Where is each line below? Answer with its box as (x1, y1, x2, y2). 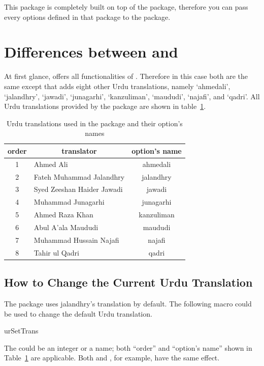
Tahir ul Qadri (34, 247, 79, 258)
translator (61, 145, 97, 156)
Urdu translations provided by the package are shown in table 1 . (4, 101, 206, 111)
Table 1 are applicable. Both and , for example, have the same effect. (4, 352, 220, 363)
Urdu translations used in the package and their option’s (6, 118, 183, 128)
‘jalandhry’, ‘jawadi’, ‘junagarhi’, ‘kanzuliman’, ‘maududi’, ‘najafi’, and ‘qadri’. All (4, 91, 260, 101)
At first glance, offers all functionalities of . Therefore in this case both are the (4, 71, 248, 81)
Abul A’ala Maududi (34, 221, 98, 232)
